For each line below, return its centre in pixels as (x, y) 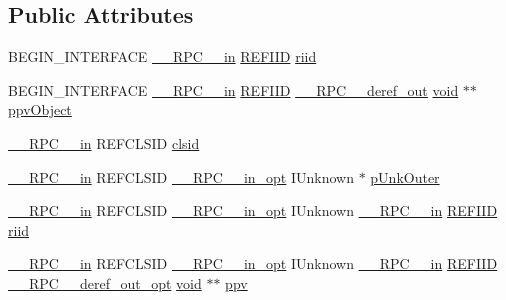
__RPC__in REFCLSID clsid (104, 142)
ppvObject (40, 109)
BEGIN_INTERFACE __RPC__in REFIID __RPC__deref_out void (233, 89)
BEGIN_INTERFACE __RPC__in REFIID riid (162, 56)
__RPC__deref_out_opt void (105, 282)
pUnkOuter (405, 176)
